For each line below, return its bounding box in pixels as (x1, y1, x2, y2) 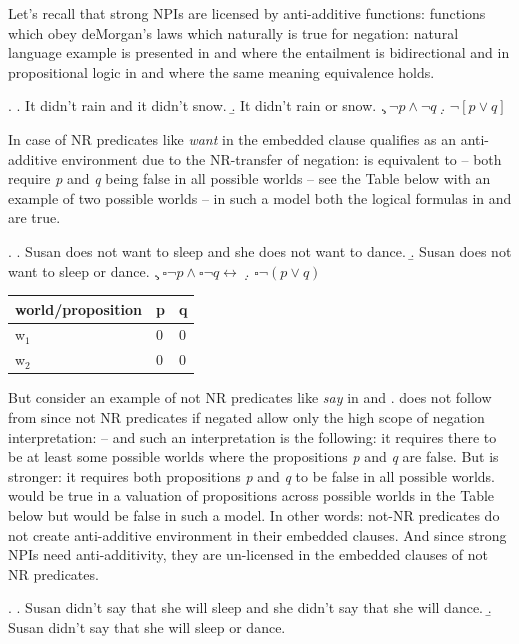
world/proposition (15, 298, 142, 319)
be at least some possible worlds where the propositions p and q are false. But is (8, 446, 499, 467)
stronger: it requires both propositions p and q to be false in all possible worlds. (8, 465, 496, 486)
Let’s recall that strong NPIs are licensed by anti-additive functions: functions (8, 3, 486, 23)
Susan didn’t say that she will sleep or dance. (8, 616, 286, 637)
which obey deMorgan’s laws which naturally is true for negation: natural (8, 22, 459, 43)
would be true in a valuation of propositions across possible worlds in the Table (8, 485, 495, 506)
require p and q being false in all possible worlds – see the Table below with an (8, 168, 491, 189)
